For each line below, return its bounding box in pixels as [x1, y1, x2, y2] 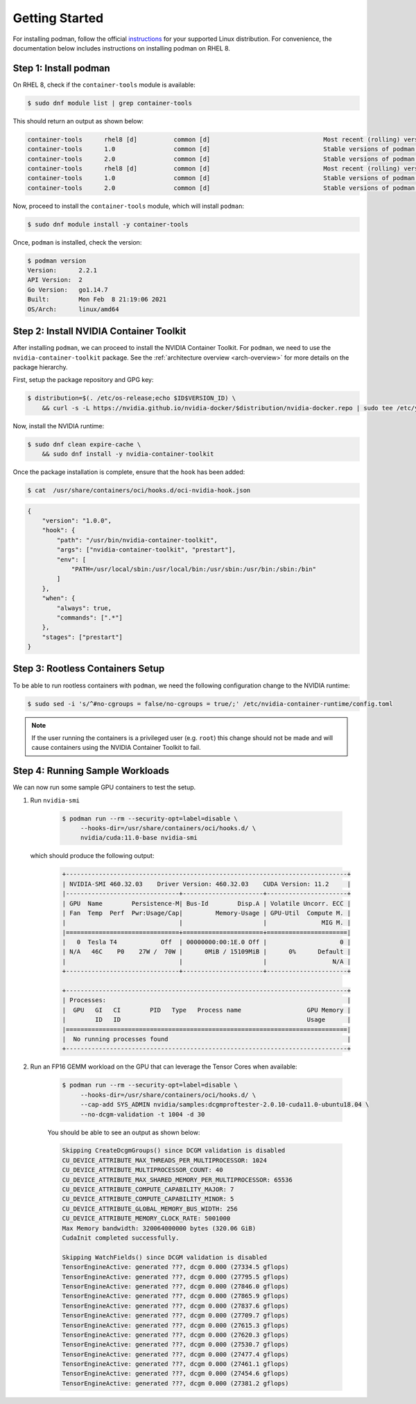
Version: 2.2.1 [27, 267, 97, 274]
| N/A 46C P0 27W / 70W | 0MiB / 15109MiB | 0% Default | [62, 948, 352, 956]
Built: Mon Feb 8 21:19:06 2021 [27, 295, 166, 304]
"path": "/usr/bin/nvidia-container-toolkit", [56, 536, 218, 544]
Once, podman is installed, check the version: [12, 238, 142, 246]
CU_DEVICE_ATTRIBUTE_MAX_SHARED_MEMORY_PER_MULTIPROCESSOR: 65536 [62, 1175, 293, 1184]
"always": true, [56, 604, 112, 612]
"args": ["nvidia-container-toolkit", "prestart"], [56, 546, 236, 554]
